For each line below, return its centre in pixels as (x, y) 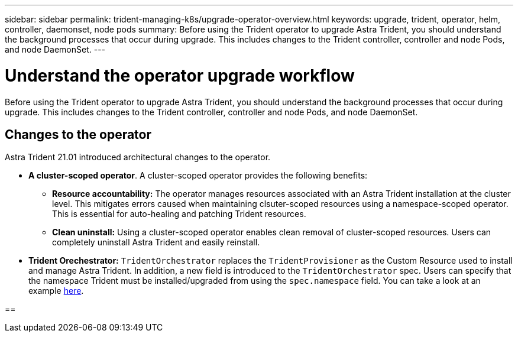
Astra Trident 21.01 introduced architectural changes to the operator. (138, 157)
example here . (56, 291)
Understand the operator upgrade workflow (180, 75)
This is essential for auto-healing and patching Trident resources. (179, 214)
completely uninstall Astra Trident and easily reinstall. (156, 242)
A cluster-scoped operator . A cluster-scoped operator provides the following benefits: (198, 176)
